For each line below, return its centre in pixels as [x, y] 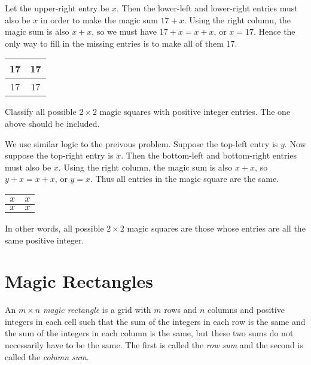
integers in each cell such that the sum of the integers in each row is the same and [155, 321]
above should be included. [52, 123]
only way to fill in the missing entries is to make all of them [114, 43]
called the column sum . [47, 356]
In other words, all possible [54, 228]
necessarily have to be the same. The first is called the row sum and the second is [154, 345]
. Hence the [274, 31]
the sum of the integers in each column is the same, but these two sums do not [149, 333]
